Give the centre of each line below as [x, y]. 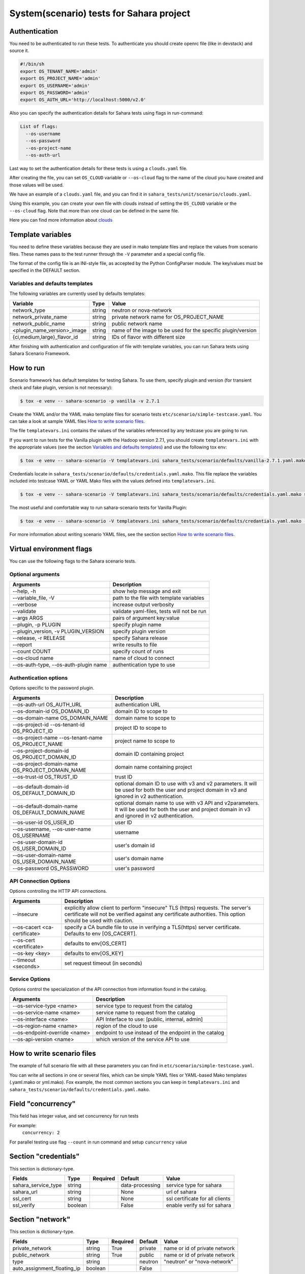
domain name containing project [154, 767]
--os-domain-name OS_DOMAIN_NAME [60, 718]
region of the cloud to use [127, 1026]
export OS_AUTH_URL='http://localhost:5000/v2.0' [83, 100]
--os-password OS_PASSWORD [51, 868]
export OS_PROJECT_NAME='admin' [60, 78]
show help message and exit [147, 591]
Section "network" [40, 1220]
